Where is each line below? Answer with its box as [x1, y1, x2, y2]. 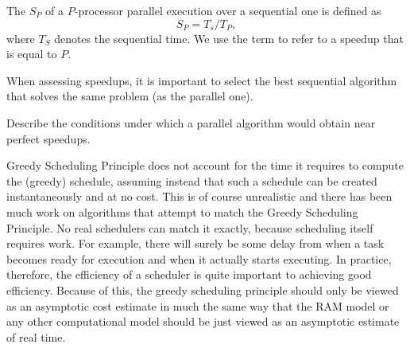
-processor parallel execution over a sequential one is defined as [74, 2, 381, 18]
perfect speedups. [6, 130, 91, 147]
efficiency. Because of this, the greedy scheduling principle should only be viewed [6, 281, 399, 298]
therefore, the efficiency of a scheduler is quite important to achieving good [6, 266, 372, 283]
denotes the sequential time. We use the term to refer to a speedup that [54, 29, 404, 46]
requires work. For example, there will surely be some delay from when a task [6, 235, 385, 252]
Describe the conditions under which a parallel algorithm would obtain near [6, 114, 376, 131]
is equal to [6, 45, 57, 62]
